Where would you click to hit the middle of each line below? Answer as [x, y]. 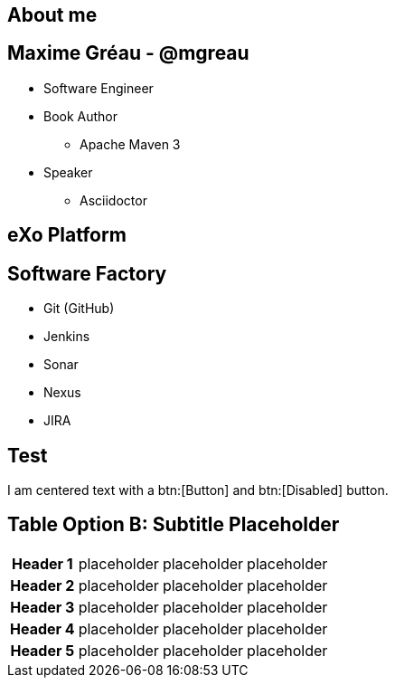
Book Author [81, 116]
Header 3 [42, 607]
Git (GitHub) [79, 309]
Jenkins [67, 337]
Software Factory [87, 273]
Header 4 [42, 628]
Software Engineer [99, 88]
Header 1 [42, 563]
